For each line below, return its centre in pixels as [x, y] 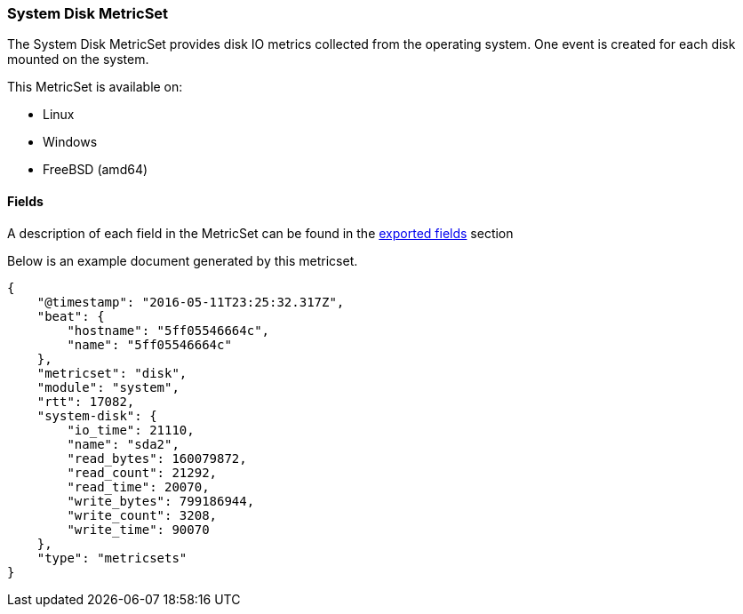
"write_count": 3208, [142, 515]
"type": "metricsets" [112, 558]
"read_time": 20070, [138, 486]
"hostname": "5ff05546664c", [168, 330]
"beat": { [71, 316]
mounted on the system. [78, 60]
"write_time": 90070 [138, 529]
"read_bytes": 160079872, [157, 458]
